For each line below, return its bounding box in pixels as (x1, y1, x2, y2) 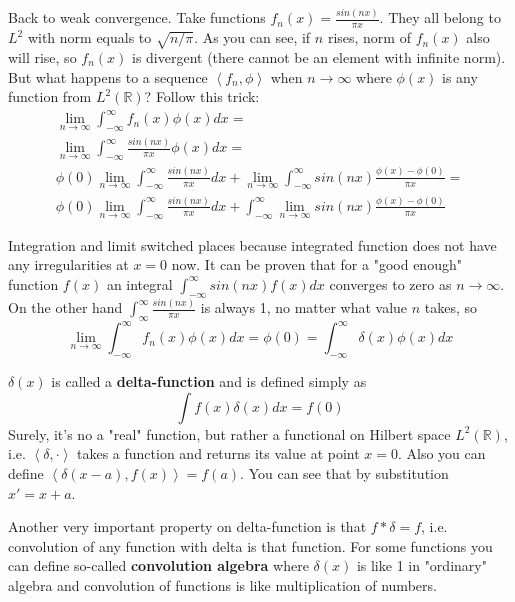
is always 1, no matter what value (200, 297, 408, 318)
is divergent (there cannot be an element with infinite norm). (131, 46, 506, 67)
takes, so (424, 297, 478, 318)
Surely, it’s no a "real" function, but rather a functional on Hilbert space (8, 423, 451, 444)
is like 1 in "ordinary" (356, 555, 487, 576)
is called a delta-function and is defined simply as (51, 371, 367, 392)
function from (8, 86, 92, 107)
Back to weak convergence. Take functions (8, 7, 266, 28)
